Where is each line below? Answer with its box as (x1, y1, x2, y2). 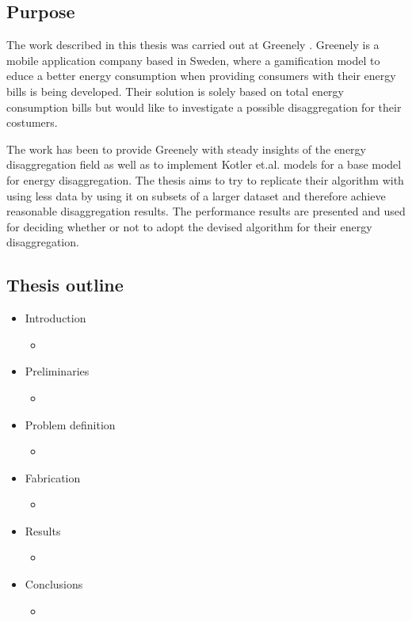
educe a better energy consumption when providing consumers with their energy (6, 67, 396, 84)
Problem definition (25, 416, 116, 432)
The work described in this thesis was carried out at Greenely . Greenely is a (6, 36, 380, 53)
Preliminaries (25, 363, 90, 379)
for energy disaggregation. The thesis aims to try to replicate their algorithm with (6, 171, 404, 188)
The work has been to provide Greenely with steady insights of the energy (6, 140, 366, 157)
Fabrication (25, 469, 81, 486)
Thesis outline (6, 272, 124, 297)
